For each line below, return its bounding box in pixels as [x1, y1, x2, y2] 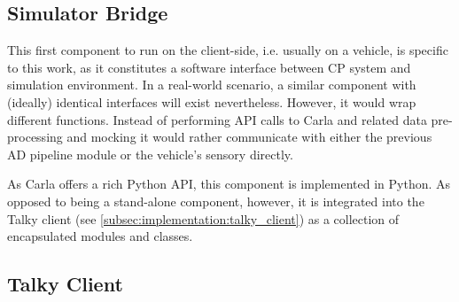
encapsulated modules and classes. [7, 227, 193, 245]
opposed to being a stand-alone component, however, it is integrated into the [7, 191, 424, 210]
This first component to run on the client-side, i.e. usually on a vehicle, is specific [7, 41, 448, 59]
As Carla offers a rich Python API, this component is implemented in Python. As [7, 174, 451, 193]
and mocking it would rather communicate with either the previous [66, 128, 432, 146]
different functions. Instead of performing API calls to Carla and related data [7, 110, 427, 128]
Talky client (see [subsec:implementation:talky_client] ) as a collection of [7, 209, 400, 228]
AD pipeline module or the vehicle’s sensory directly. [7, 144, 293, 163]
